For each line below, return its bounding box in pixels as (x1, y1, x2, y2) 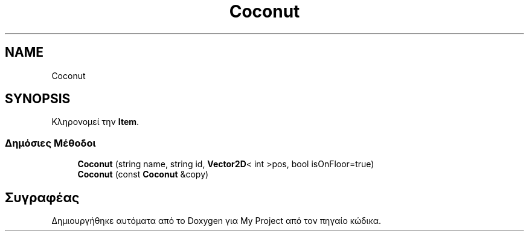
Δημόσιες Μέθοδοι (5, 136, 96, 149)
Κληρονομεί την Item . (51, 116, 139, 127)
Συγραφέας (5, 190, 80, 205)
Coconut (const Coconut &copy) (77, 169, 209, 180)
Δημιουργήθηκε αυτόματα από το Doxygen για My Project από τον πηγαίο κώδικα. (51, 215, 382, 226)
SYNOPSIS (5, 91, 71, 107)
